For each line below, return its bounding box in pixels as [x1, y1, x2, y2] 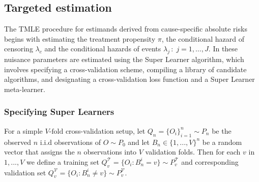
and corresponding [181, 156, 239, 167]
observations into [83, 146, 137, 157]
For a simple [4, 125, 43, 136]
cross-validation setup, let [65, 125, 146, 136]
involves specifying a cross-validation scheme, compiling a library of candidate [4, 64, 247, 74]
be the [212, 125, 232, 136]
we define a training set [26, 156, 99, 167]
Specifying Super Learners [4, 105, 114, 118]
